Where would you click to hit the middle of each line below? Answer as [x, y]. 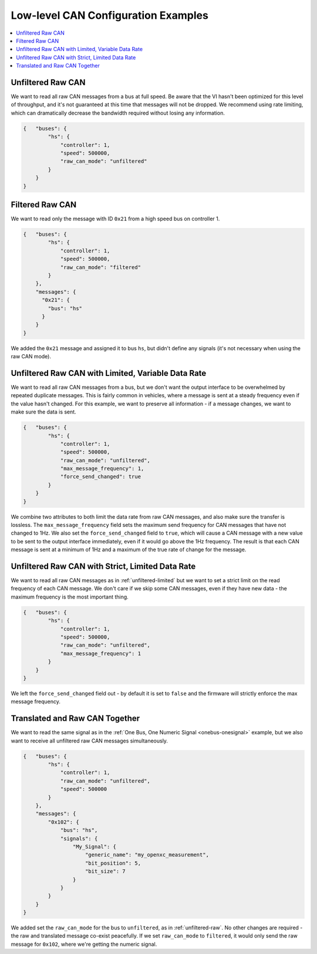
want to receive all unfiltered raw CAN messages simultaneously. [90, 741]
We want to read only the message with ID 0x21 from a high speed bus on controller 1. [115, 219]
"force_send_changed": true [100, 477]
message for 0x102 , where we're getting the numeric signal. [84, 944]
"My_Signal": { [95, 846]
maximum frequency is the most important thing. [70, 597]
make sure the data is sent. [43, 412]
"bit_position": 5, [113, 863]
